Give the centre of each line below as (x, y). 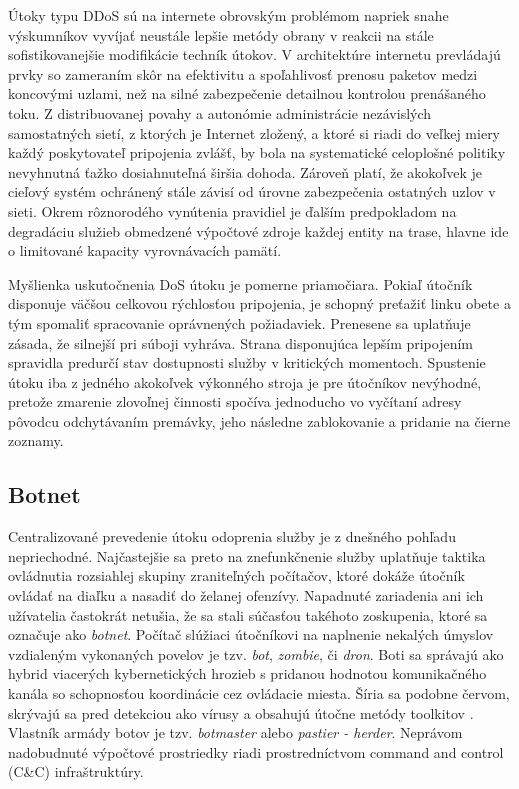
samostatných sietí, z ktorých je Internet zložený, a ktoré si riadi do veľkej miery (254, 132)
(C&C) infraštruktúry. (76, 771)
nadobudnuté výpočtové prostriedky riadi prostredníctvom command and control (256, 751)
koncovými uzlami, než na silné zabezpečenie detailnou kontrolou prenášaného (247, 93)
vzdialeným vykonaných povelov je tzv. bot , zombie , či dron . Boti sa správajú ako (256, 653)
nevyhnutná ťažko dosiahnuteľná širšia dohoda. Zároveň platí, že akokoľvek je (245, 171)
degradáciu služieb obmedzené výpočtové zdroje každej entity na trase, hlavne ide (258, 230)
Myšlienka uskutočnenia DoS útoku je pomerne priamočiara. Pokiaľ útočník (240, 283)
